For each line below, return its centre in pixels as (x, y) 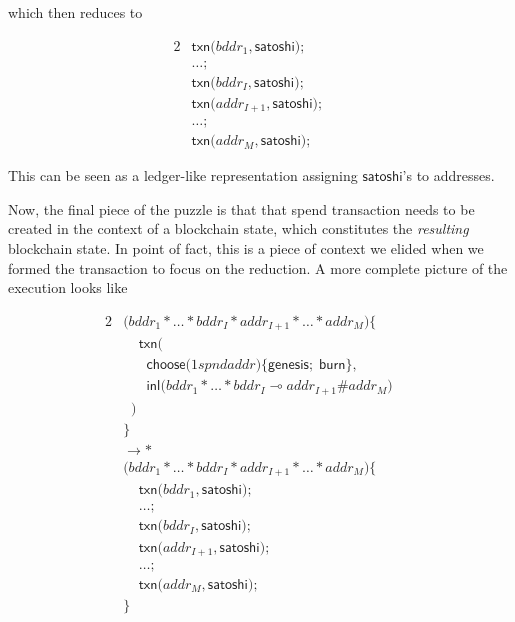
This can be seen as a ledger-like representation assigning (183, 175)
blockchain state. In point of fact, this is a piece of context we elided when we (246, 248)
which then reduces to (75, 12)
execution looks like (68, 287)
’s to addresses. (448, 175)
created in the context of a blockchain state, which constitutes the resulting (238, 228)
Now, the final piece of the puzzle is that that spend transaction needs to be (241, 208)
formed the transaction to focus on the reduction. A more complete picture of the (258, 267)
